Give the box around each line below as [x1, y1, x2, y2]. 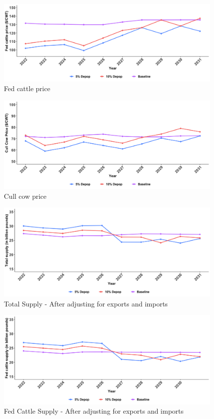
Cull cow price [4, 190, 47, 201]
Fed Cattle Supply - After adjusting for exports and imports [4, 406, 184, 416]
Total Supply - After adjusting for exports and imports [4, 298, 168, 308]
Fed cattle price [4, 83, 51, 93]
